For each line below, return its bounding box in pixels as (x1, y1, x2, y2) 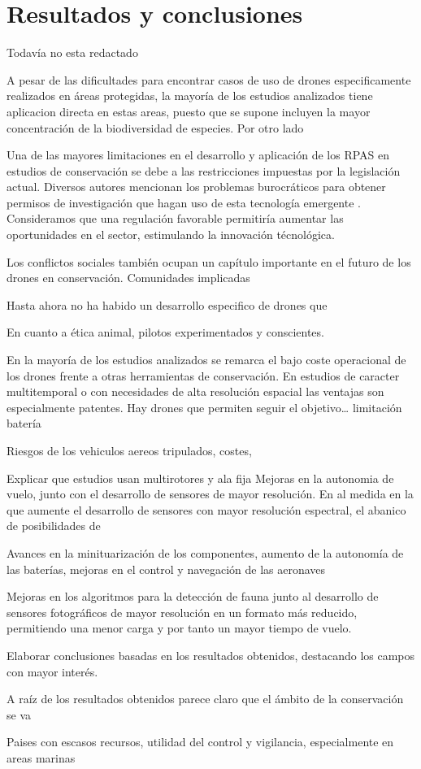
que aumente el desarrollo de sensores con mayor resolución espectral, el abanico (7, 501, 406, 518)
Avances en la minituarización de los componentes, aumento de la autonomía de (7, 544, 404, 561)
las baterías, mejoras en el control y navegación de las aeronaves (7, 560, 326, 577)
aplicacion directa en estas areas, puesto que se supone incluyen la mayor (7, 102, 371, 119)
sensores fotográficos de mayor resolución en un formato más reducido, (7, 603, 358, 620)
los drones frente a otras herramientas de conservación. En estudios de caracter (7, 367, 400, 384)
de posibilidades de (7, 517, 101, 534)
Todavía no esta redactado (7, 44, 138, 61)
